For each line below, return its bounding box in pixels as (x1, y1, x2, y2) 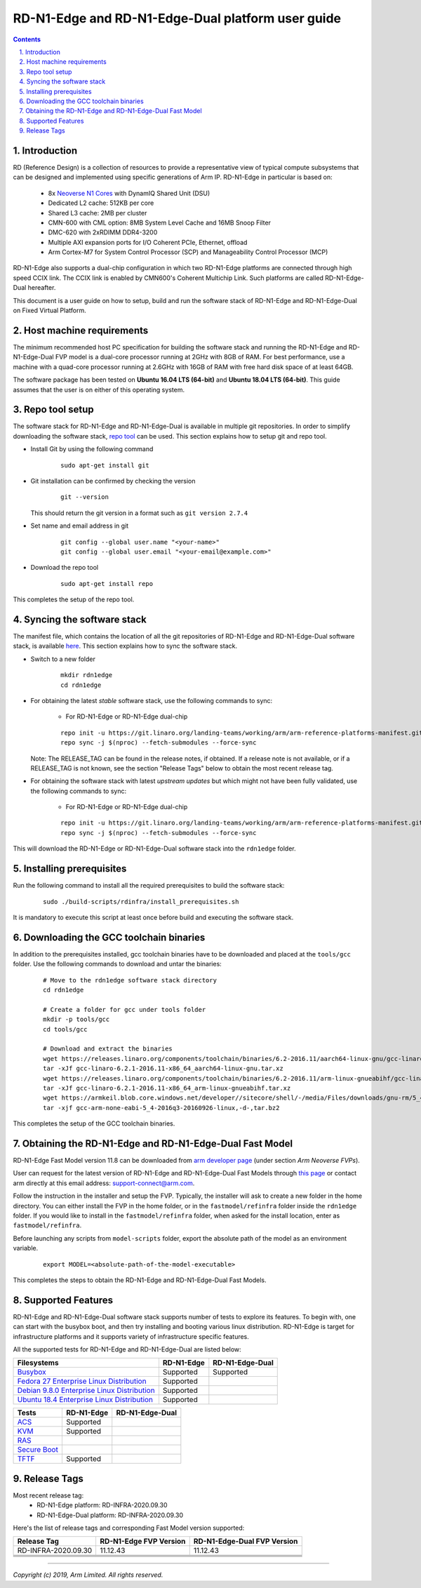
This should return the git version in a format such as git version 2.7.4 (30, 509, 248, 517)
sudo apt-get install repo (60, 580, 154, 587)
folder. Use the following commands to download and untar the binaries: (13, 960, 222, 968)
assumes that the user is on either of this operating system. (13, 385, 185, 394)
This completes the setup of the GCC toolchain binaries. (13, 1119, 175, 1128)
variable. (13, 1244, 39, 1253)
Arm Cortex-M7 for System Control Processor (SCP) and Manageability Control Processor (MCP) (48, 248, 328, 256)
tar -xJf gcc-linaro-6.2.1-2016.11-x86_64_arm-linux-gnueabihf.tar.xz (43, 1084, 291, 1092)
